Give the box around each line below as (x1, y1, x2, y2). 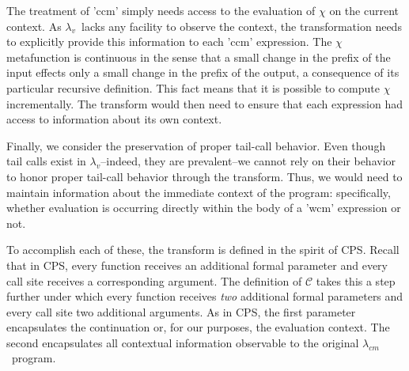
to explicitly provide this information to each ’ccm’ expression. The (6, 33, 332, 50)
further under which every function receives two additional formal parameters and (6, 288, 403, 305)
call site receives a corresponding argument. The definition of (6, 272, 302, 289)
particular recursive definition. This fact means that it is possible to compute (6, 79, 380, 96)
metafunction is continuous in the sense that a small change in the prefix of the (6, 48, 391, 65)
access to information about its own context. (6, 111, 222, 127)
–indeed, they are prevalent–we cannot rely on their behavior (100, 153, 396, 169)
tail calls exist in (6, 153, 86, 169)
